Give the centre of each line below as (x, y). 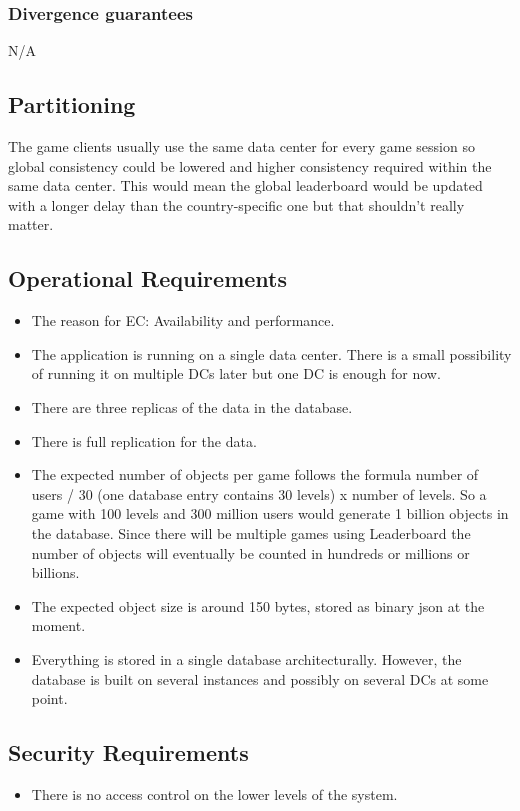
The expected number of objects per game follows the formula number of (255, 474)
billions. (55, 572)
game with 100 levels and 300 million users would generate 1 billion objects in (270, 513)
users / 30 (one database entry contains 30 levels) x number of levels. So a (259, 493)
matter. (31, 224)
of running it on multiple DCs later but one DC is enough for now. (236, 373)
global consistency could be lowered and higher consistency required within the (250, 165)
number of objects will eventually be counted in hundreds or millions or (250, 552)
